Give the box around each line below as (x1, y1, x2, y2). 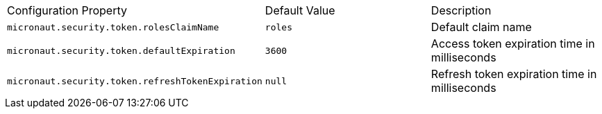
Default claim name (430, 20, 532, 34)
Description (430, 3, 492, 17)
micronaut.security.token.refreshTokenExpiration (7, 75, 262, 86)
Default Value (265, 3, 335, 17)
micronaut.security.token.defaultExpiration (7, 45, 235, 56)
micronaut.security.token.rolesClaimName (7, 21, 219, 32)
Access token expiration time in (430, 37, 595, 50)
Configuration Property (7, 3, 127, 17)
